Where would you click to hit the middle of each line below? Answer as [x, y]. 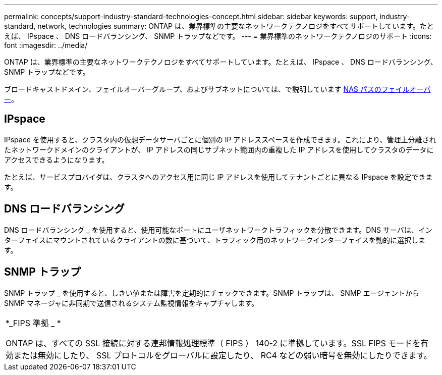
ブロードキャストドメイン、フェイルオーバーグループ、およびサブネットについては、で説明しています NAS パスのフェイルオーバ [217, 89]
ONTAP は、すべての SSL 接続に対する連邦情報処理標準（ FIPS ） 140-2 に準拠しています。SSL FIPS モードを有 [217, 343]
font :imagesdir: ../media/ [46, 45]
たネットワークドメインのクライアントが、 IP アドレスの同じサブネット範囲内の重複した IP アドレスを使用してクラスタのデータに [219, 149]
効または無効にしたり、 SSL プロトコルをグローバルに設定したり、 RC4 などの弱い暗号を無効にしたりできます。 [219, 355]
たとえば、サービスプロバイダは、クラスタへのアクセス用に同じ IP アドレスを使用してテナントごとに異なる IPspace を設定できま [218, 177]
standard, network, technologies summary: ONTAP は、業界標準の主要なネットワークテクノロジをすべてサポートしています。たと [219, 26]
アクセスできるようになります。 [57, 159]
